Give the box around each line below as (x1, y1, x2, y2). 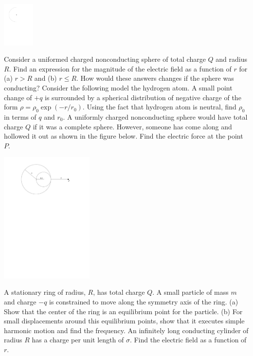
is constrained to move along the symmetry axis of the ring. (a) (49, 297, 238, 307)
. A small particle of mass (152, 287, 229, 297)
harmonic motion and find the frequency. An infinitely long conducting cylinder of (4, 325, 249, 335)
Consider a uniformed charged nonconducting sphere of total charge (4, 54, 206, 64)
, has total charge (93, 287, 145, 297)
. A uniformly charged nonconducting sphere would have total (63, 111, 248, 122)
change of (4, 92, 32, 102)
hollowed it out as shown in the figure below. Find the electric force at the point (4, 131, 243, 141)
